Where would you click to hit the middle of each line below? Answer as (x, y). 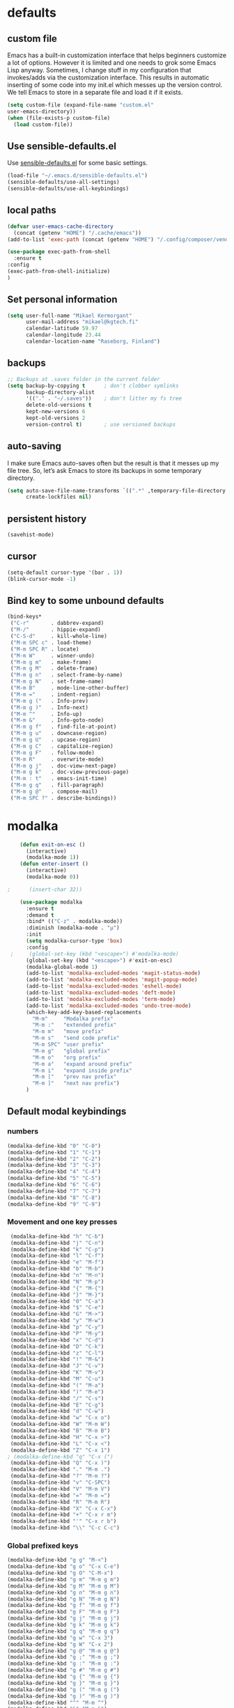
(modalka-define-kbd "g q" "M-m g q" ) (63, 1631)
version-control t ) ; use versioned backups (101, 424)
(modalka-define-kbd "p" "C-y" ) (57, 1327)
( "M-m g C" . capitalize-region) (62, 746)
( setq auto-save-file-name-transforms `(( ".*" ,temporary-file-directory (117, 490)
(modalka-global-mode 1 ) (62, 967)
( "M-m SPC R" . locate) (45, 649)
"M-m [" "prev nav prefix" (75, 1077)
